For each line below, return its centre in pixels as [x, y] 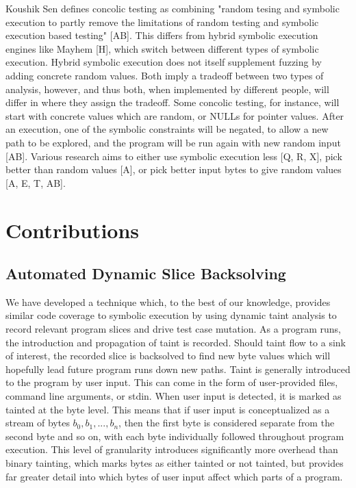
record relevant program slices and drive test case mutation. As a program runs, [173, 329]
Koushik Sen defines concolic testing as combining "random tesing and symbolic [173, 8]
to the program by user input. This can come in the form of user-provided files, [172, 382]
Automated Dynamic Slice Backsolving [146, 273]
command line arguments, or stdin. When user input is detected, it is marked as [174, 396]
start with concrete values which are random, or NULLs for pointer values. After [175, 115]
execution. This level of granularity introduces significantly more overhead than [172, 449]
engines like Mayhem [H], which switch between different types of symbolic [162, 48]
